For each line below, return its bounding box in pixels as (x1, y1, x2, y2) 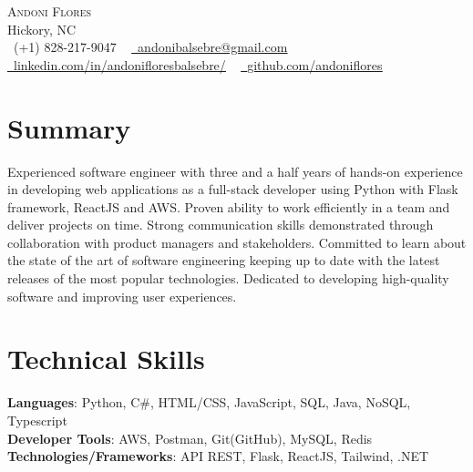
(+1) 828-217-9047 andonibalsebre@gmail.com (13, 37, 288, 56)
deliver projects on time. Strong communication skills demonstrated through (7, 215, 434, 234)
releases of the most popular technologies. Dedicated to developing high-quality (7, 269, 449, 288)
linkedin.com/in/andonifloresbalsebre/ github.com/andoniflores (14, 55, 383, 74)
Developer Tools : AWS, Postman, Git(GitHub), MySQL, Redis (7, 428, 373, 447)
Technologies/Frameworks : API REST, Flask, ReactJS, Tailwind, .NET (7, 446, 429, 466)
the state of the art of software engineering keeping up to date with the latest (7, 251, 440, 270)
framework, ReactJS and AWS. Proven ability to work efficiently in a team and (7, 197, 450, 216)
